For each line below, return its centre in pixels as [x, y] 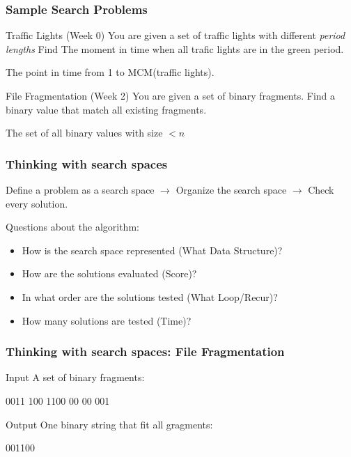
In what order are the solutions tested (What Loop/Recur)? [150, 296]
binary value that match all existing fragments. [106, 109]
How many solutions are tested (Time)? [107, 320]
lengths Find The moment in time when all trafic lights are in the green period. [175, 48]
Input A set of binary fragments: [75, 377]
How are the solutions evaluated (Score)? [109, 273]
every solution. [37, 203]
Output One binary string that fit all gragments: [109, 424]
